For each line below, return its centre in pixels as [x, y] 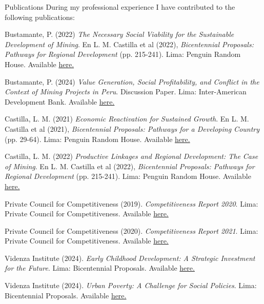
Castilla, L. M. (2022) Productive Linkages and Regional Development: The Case [131, 156]
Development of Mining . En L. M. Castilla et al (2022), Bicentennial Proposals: [129, 44]
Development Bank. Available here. [60, 101]
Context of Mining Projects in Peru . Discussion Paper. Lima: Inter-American [126, 92]
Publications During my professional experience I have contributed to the [120, 7]
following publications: [40, 17]
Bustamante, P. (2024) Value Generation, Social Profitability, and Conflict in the [132, 81]
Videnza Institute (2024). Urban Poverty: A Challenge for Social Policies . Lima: [131, 285]
